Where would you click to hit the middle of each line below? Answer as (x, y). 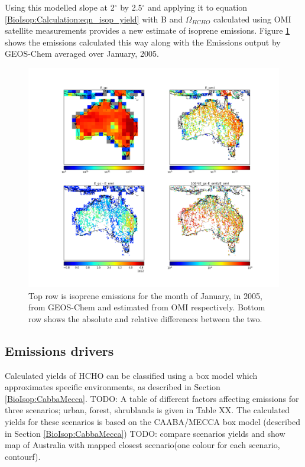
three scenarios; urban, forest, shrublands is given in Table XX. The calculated (147, 410)
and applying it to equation (198, 7)
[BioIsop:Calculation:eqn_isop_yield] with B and (94, 19)
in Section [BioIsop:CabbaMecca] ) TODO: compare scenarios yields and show (145, 433)
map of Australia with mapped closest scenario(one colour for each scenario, (142, 445)
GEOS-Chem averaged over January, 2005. (82, 53)
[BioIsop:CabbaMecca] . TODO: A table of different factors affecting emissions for (152, 398)
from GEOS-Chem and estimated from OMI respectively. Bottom (147, 307)
